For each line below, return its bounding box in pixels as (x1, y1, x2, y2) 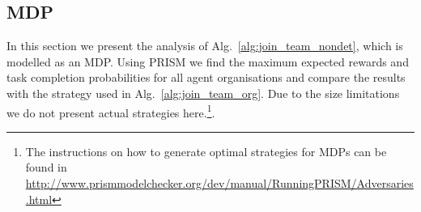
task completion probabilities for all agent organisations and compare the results (6, 69, 406, 86)
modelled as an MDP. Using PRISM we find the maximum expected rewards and (6, 53, 409, 70)
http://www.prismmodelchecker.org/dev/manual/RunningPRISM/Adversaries (25, 175, 414, 192)
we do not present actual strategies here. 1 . (6, 101, 215, 121)
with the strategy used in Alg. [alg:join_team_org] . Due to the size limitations (6, 84, 400, 101)
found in (25, 159, 67, 176)
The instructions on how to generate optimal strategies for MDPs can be (25, 142, 387, 159)
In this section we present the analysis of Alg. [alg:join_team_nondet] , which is (6, 37, 403, 54)
